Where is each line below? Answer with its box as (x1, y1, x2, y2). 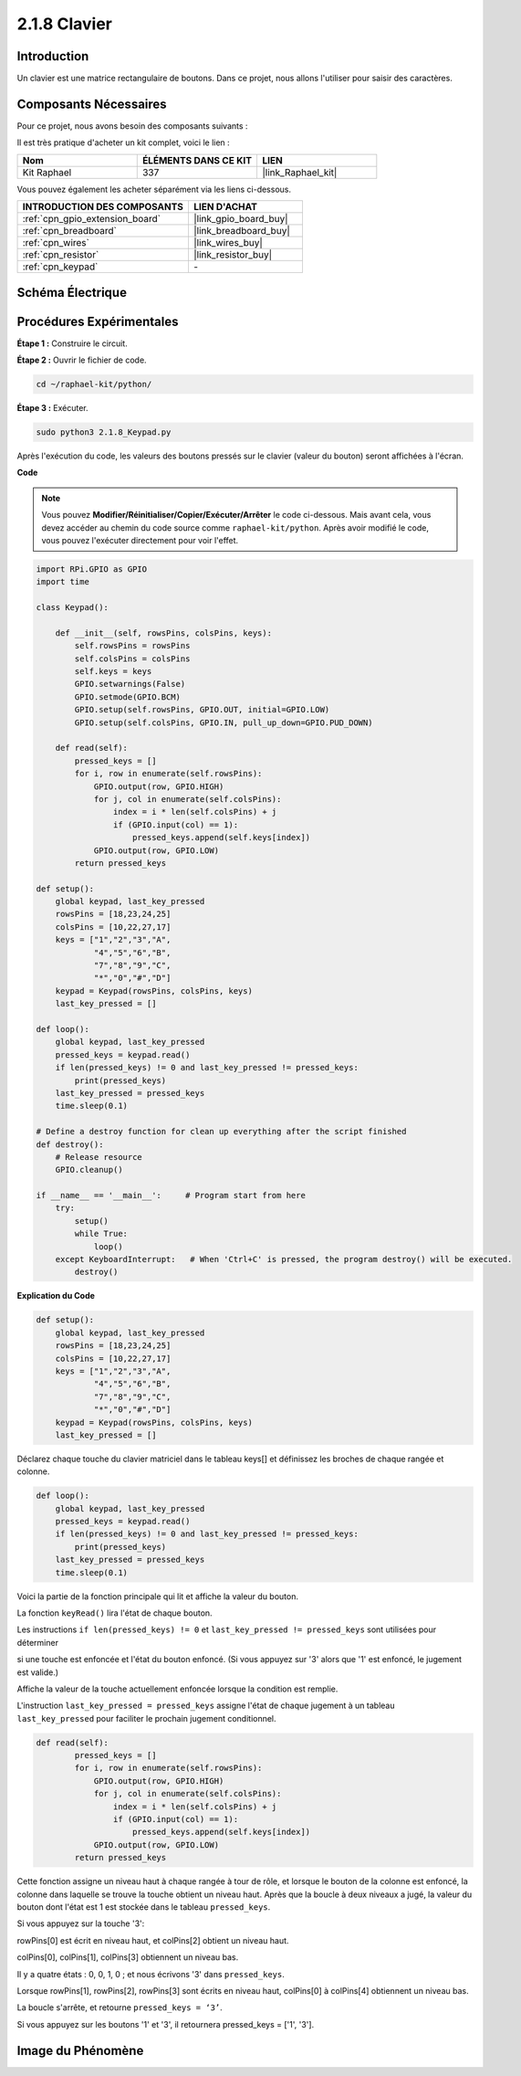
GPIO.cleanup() (55, 1164, 123, 1175)
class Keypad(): (36, 603, 109, 613)
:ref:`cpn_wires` (22, 237, 90, 249)
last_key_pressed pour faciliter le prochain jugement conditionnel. (16, 1712, 277, 1723)
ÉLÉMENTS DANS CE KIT (141, 153, 253, 166)
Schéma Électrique (16, 284, 128, 300)
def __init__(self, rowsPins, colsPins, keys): (55, 627, 273, 638)
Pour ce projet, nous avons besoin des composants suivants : (16, 120, 248, 132)
